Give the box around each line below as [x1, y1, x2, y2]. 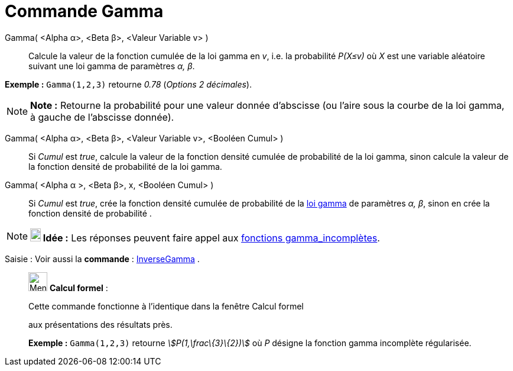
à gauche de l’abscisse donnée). [30, 111, 174, 123]
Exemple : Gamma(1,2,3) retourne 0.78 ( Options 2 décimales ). [5, 79, 252, 89]
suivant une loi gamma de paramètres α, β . [28, 60, 195, 71]
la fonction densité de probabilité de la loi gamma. [28, 161, 222, 172]
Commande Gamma [5, 1, 164, 21]
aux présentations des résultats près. [28, 319, 173, 330]
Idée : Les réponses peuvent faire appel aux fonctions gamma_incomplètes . [43, 231, 380, 244]
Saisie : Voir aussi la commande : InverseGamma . [5, 253, 200, 264]
